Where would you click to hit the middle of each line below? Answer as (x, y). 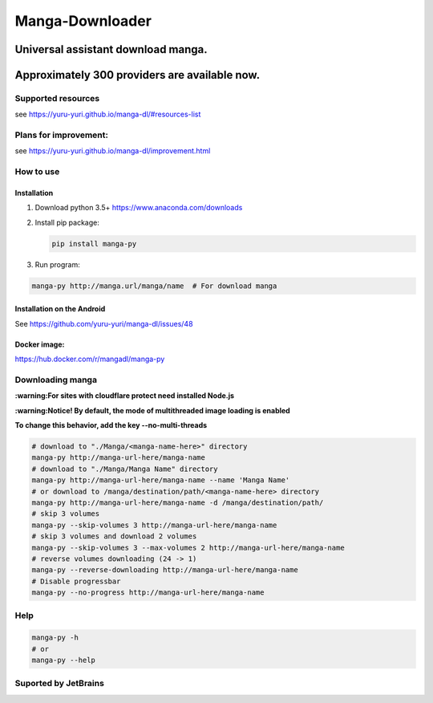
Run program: (57, 264)
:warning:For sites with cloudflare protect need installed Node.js (125, 396)
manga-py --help (64, 660)
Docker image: (40, 344)
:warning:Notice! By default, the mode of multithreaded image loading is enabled (152, 410)
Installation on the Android (60, 309)
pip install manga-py (94, 244)
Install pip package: (67, 222)
